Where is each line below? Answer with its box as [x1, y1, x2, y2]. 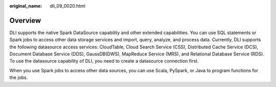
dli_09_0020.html [50, 3, 85, 9]
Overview [9, 16, 41, 25]
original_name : [9, 3, 42, 9]
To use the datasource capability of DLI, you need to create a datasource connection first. [9, 58, 199, 64]
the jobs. [9, 74, 28, 81]
